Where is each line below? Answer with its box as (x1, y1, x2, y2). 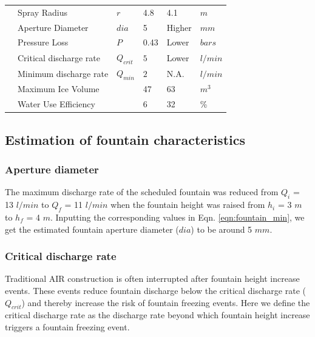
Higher (166, 21, 192, 33)
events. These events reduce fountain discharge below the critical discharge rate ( (5, 284, 306, 296)
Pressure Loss (18, 36, 69, 48)
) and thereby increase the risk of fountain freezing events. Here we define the (21, 296, 310, 309)
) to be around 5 (191, 222, 252, 235)
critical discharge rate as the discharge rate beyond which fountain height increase (5, 309, 310, 321)
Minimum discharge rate (18, 67, 109, 79)
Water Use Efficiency (18, 98, 95, 110)
